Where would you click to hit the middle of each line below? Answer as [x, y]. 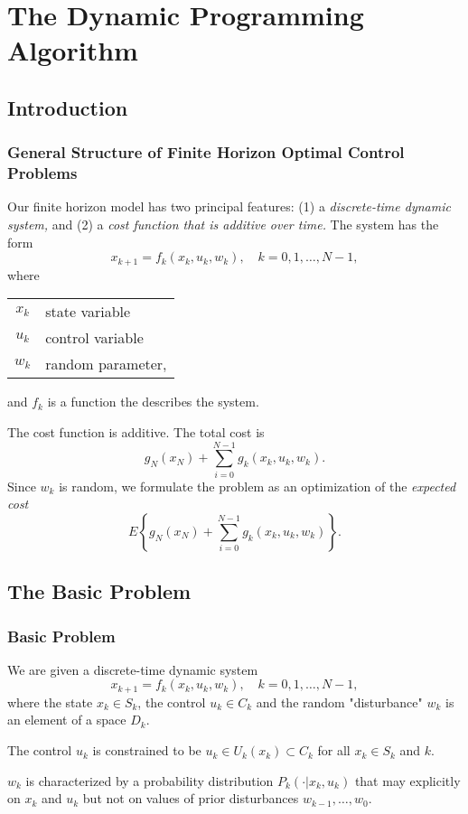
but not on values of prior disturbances [191, 798]
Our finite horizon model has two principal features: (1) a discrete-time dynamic [229, 206]
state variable [88, 312]
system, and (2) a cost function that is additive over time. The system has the [223, 225]
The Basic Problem [99, 591]
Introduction [68, 107]
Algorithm [73, 50]
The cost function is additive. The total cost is [136, 431]
